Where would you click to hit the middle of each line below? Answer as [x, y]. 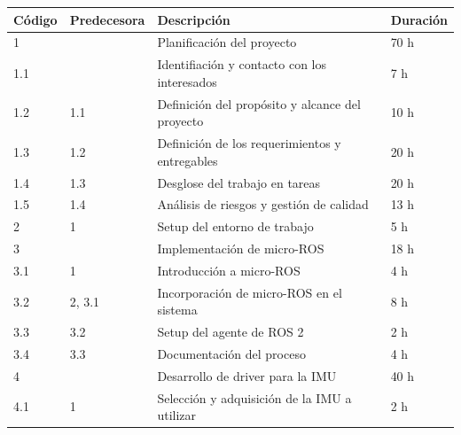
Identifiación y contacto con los [242, 64]
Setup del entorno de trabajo [235, 226]
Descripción [194, 19]
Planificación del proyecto [227, 42]
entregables [188, 160]
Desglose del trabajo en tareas [239, 182]
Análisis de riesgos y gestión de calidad [263, 204]
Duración [419, 19]
